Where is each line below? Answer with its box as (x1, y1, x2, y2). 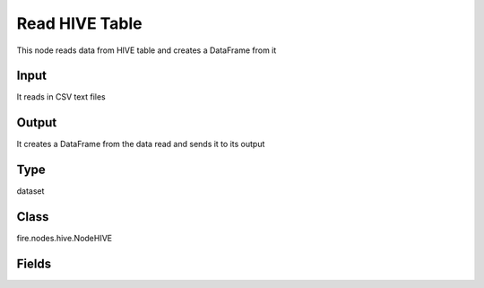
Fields (16, 256, 52, 271)
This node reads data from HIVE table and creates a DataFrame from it (16, 45, 277, 56)
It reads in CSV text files (16, 92, 107, 102)
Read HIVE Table (16, 13, 143, 33)
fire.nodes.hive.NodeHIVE (16, 233, 113, 244)
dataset (16, 186, 45, 196)
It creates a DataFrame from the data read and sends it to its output (16, 139, 265, 150)
